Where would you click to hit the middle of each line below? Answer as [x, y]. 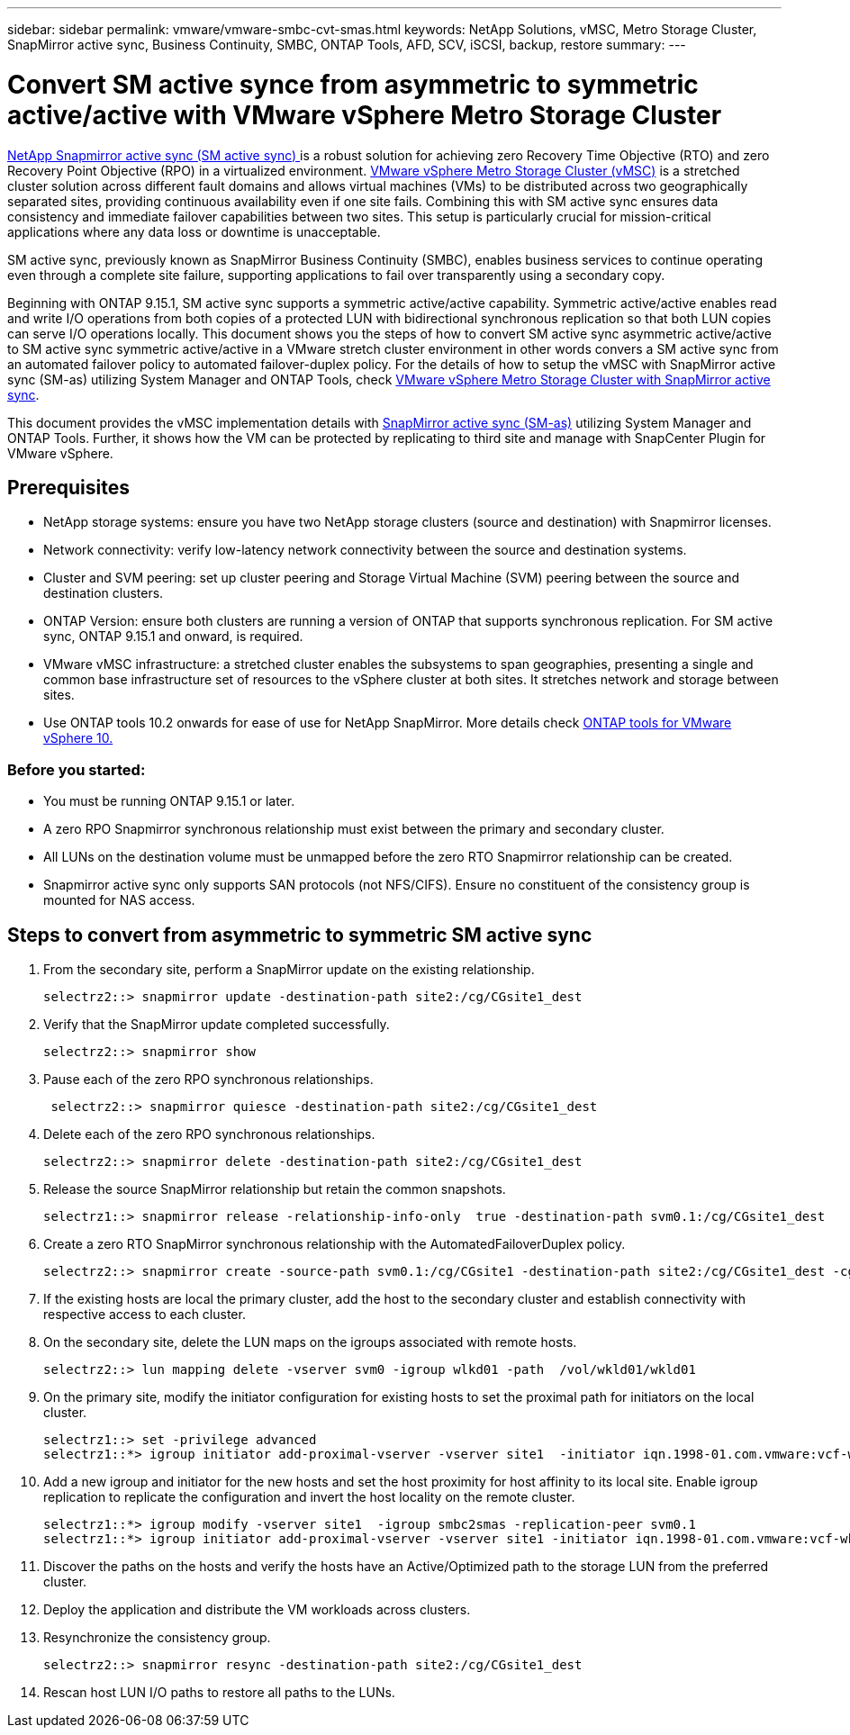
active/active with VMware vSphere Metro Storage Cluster [365, 115]
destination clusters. [104, 593]
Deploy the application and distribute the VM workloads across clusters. [257, 1609]
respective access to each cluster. [145, 1314]
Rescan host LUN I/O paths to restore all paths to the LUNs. [219, 1692]
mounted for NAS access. [119, 900]
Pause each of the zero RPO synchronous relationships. [208, 1079]
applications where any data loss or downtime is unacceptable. [194, 231]
